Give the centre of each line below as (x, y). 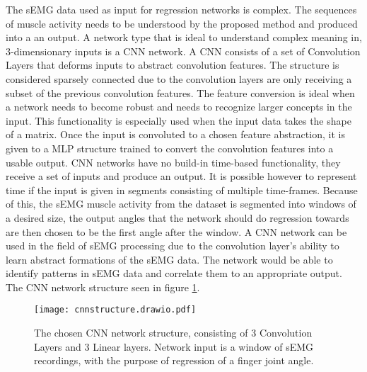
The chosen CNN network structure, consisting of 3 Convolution (173, 333)
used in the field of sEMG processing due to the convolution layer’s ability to (173, 246)
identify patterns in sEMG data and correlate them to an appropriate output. (174, 273)
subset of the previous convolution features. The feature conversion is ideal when (180, 92)
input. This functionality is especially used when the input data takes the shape (179, 120)
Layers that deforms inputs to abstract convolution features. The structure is (173, 65)
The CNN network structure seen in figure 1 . (103, 287)
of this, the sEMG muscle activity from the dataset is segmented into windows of (181, 204)
